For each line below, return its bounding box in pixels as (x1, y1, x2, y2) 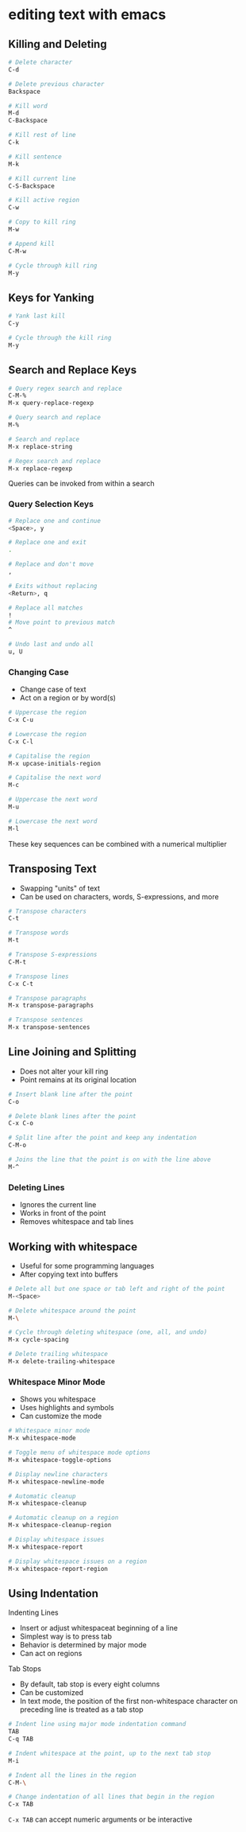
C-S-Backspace (8, 181, 56, 190)
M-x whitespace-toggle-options (8, 1456, 112, 1464)
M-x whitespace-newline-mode (8, 1478, 105, 1486)
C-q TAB (8, 1735, 34, 1744)
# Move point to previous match (8, 618, 115, 626)
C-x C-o (8, 1120, 34, 1128)
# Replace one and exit (8, 539, 87, 547)
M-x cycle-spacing (8, 1335, 69, 1344)
